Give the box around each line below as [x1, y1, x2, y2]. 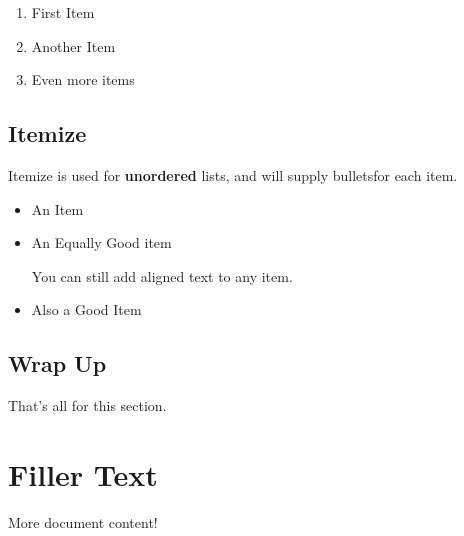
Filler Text [8, 453, 158, 494]
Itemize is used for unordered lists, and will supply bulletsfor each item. [8, 164, 458, 185]
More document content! [8, 511, 158, 532]
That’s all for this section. [8, 395, 167, 416]
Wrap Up [8, 348, 107, 379]
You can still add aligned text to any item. [31, 265, 293, 286]
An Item [31, 198, 84, 219]
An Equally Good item [31, 232, 172, 253]
